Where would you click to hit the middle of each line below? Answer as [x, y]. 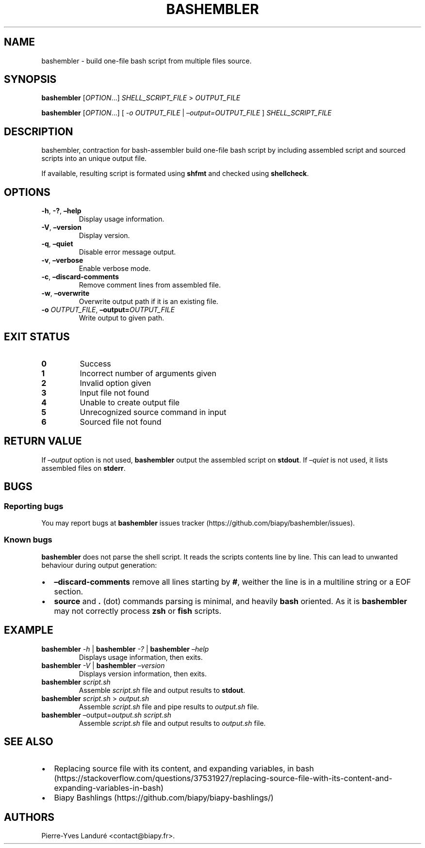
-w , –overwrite [65, 293]
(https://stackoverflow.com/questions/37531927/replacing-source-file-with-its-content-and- [223, 778]
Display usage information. [122, 219]
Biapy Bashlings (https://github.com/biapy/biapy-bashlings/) [164, 798]
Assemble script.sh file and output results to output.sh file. [172, 723]
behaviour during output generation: [99, 565]
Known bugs [28, 540]
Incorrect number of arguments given [148, 373]
